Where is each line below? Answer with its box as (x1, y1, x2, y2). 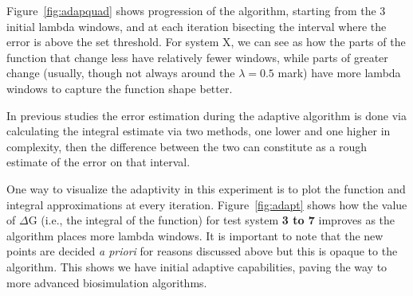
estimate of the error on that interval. (6, 154, 191, 170)
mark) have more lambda (277, 64, 401, 81)
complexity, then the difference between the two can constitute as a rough (6, 138, 368, 154)
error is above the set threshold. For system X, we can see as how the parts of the (6, 33, 406, 50)
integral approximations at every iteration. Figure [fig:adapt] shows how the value (6, 196, 407, 212)
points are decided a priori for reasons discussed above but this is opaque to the (6, 243, 398, 259)
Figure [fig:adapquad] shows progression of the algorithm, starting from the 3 (6, 2, 386, 18)
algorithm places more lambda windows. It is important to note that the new (6, 227, 383, 243)
